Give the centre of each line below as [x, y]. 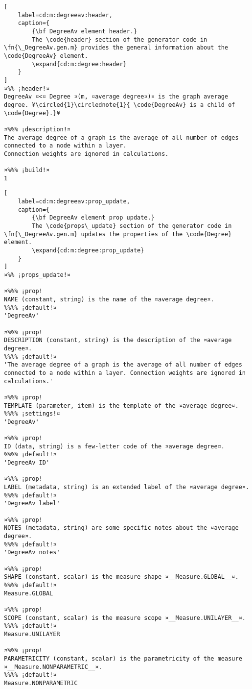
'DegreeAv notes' [32, 553]
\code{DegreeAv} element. [46, 56]
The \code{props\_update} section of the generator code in [132, 226]
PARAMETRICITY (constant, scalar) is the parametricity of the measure [123, 658]
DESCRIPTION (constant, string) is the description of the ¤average [118, 340]
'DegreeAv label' [32, 504]
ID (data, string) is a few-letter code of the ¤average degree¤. [115, 446]
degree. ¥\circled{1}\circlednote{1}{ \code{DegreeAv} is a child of [120, 105]
